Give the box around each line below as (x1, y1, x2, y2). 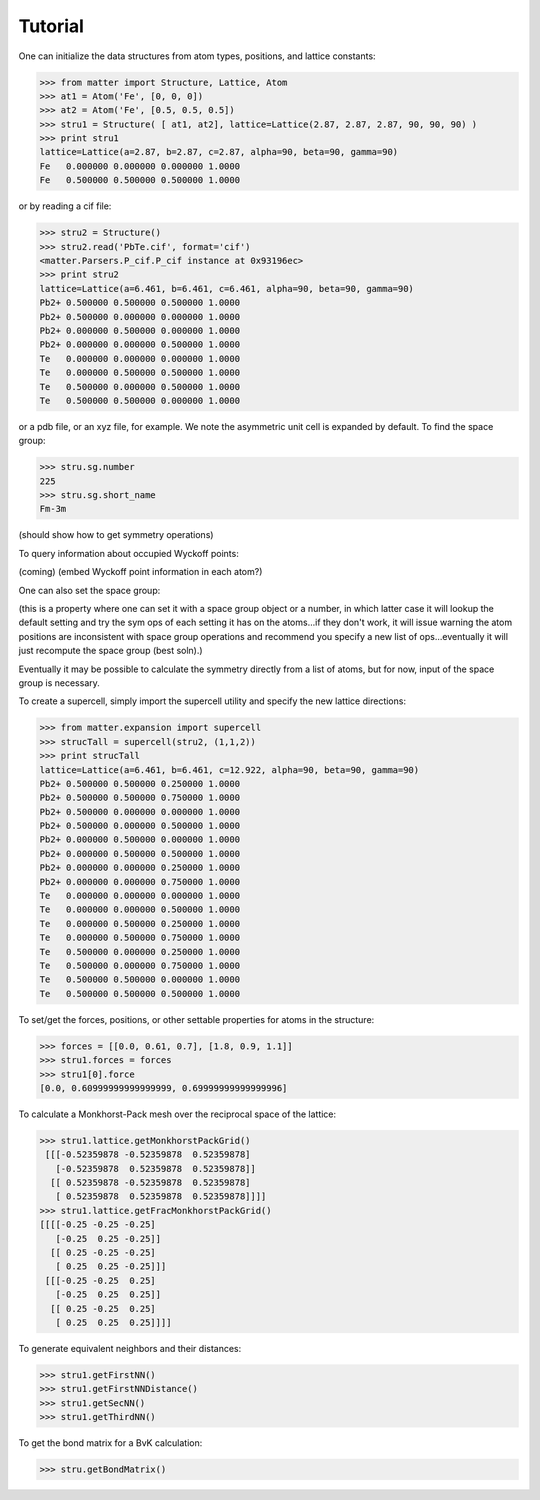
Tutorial (18, 15, 85, 37)
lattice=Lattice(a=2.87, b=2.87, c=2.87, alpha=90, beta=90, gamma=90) (39, 146, 399, 158)
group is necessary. (18, 676, 100, 689)
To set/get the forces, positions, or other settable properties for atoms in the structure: (18, 1013, 375, 1025)
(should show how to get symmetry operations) (18, 529, 214, 541)
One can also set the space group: (18, 584, 161, 596)
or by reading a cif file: (18, 200, 112, 212)
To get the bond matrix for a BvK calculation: (18, 1437, 203, 1449)
